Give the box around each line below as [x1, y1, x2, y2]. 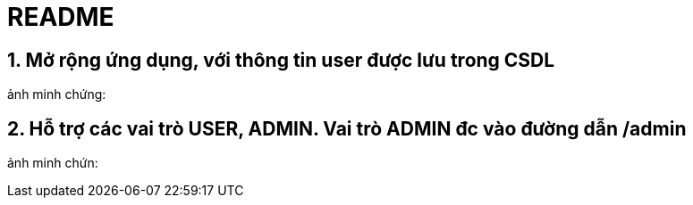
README [7, 2, 114, 32]
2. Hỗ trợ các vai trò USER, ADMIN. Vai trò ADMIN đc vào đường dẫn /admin [7, 117, 687, 140]
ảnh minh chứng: [7, 86, 106, 102]
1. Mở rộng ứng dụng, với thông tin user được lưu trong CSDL [7, 48, 555, 71]
